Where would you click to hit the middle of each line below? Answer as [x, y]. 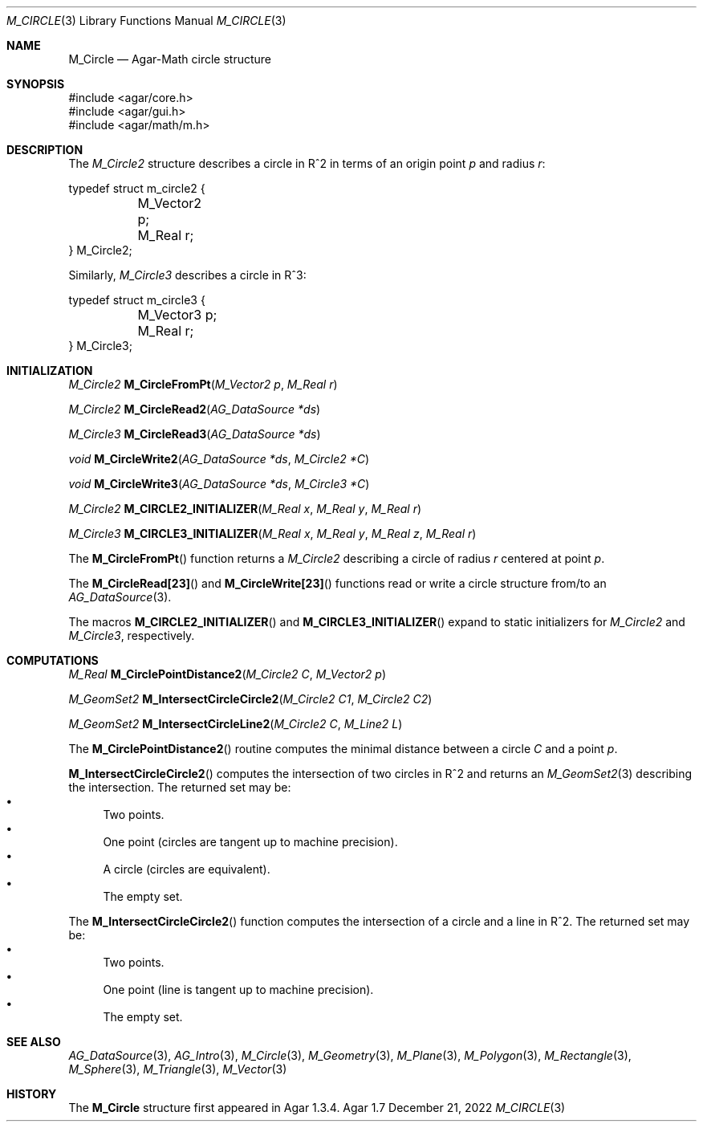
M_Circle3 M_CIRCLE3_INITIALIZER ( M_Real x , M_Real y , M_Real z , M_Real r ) [272, 533]
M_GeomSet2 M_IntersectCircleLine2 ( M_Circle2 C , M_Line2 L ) [236, 724]
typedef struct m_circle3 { [137, 300]
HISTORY [32, 1094]
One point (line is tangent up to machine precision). [238, 990]
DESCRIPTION [45, 150]
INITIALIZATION [50, 371]
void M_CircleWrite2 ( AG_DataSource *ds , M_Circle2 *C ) [219, 459]
